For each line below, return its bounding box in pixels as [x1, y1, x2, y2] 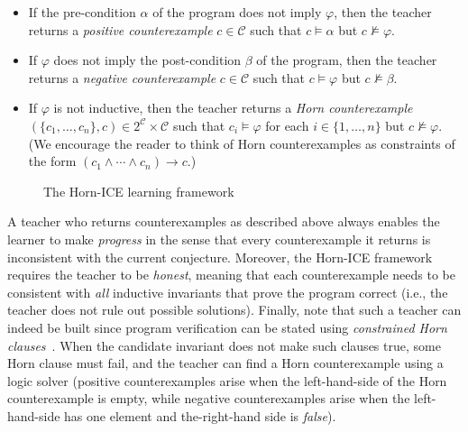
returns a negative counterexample [28, 68, 216, 87]
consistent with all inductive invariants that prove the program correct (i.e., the [7, 282, 448, 301]
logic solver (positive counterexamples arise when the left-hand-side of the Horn [7, 371, 447, 390]
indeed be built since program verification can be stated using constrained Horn [7, 317, 447, 336]
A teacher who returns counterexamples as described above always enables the [7, 212, 440, 231]
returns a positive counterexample [28, 20, 213, 39]
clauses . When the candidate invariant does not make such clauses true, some [7, 335, 441, 354]
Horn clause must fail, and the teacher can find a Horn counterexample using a [7, 354, 444, 372]
